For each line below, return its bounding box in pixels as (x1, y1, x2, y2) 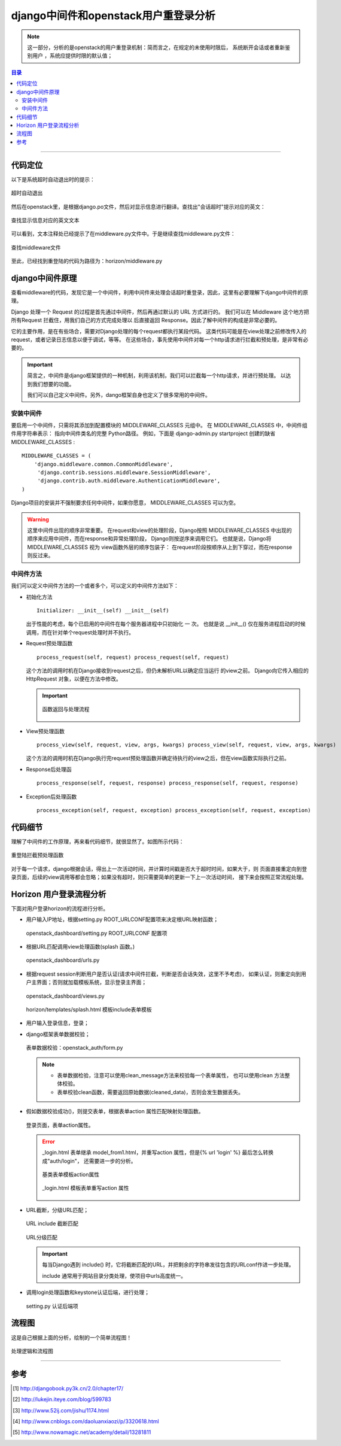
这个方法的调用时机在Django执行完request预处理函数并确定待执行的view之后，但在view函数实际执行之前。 (26, 755, 290, 762)
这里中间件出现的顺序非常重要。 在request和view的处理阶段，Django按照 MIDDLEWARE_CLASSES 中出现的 (27, 527, 293, 534)
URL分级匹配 (26, 1234, 58, 1241)
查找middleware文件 (11, 244, 61, 251)
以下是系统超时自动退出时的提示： (11, 175, 95, 183)
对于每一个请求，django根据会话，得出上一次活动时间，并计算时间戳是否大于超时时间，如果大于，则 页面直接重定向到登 (11, 865, 307, 872)
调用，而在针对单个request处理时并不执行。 (26, 628, 135, 636)
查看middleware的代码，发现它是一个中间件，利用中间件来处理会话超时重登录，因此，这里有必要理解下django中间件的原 (11, 289, 308, 296)
